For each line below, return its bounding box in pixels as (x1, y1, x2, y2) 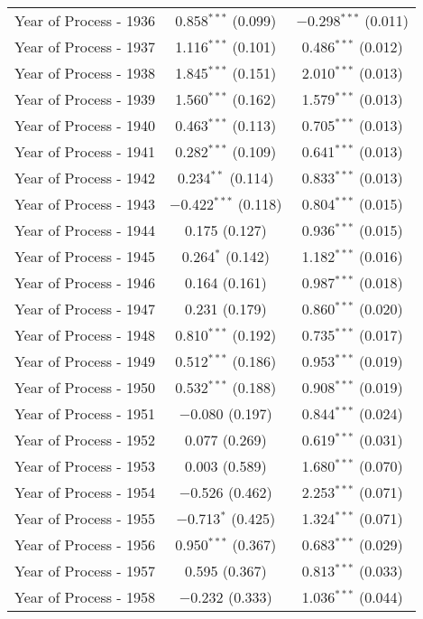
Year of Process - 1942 (14, 167, 156, 188)
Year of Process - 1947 (14, 298, 156, 319)
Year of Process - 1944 (14, 220, 156, 240)
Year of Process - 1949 (14, 351, 156, 371)
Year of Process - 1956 (14, 534, 156, 555)
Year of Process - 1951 (14, 403, 156, 424)
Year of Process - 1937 (14, 36, 156, 57)
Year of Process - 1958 (14, 586, 156, 607)
